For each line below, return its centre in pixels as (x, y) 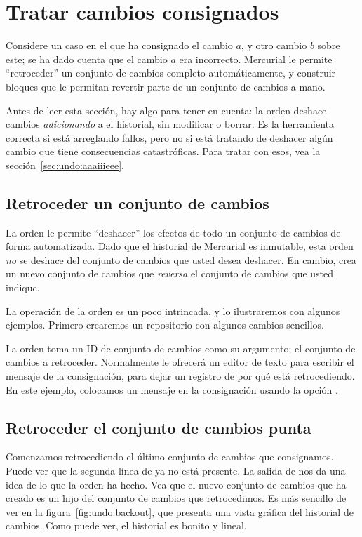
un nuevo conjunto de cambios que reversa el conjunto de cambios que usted (170, 273)
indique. (23, 287)
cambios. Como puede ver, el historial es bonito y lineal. (126, 525)
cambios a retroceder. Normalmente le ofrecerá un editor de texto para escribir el (180, 362)
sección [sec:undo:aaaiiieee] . (65, 165)
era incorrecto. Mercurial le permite (256, 59)
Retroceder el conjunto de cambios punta (159, 427)
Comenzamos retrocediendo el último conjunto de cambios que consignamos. (170, 457)
